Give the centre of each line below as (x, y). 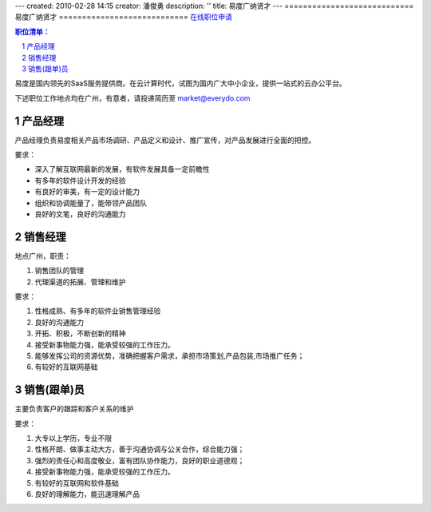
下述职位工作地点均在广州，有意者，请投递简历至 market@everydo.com (132, 98)
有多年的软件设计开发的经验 (80, 181)
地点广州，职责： (43, 256)
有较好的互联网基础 (66, 367)
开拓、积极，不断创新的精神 (80, 333)
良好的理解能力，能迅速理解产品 (87, 494)
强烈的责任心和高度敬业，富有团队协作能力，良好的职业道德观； (140, 460)
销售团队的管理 (59, 271)
